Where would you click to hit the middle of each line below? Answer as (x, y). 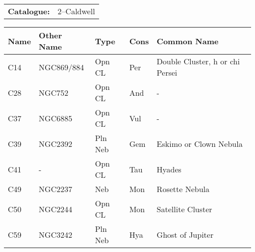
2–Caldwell (76, 11)
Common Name (188, 41)
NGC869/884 (62, 67)
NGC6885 (56, 118)
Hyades (169, 169)
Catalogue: (29, 11)
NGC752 (54, 92)
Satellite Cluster (184, 209)
